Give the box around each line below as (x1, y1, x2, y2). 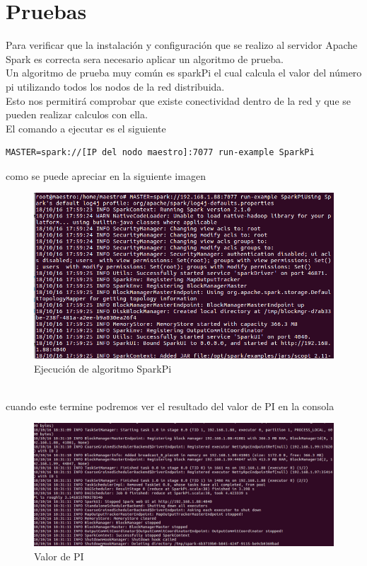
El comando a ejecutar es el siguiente (6, 120, 166, 135)
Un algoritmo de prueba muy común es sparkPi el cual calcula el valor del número (6, 65, 362, 80)
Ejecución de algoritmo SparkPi (34, 361, 172, 375)
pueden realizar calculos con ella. (6, 107, 148, 122)
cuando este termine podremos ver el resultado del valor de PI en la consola (6, 398, 334, 413)
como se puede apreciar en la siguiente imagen (6, 168, 206, 183)
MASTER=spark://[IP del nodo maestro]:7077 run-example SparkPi (6, 147, 315, 158)
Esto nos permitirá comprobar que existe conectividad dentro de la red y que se (6, 93, 351, 108)
